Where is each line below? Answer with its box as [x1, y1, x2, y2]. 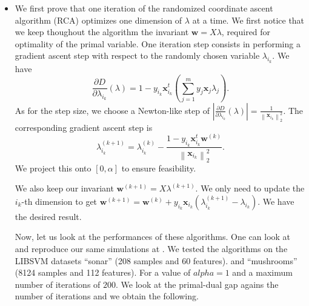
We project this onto [15, 161, 91, 174]
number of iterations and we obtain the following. [15, 290, 199, 302]
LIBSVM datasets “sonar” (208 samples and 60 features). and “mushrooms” [15, 254, 297, 267]
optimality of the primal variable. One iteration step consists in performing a [15, 37, 301, 50]
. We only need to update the [195, 182, 305, 195]
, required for [221, 25, 271, 38]
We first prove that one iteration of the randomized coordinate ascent [15, 2, 273, 14]
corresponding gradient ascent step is [15, 121, 153, 133]
